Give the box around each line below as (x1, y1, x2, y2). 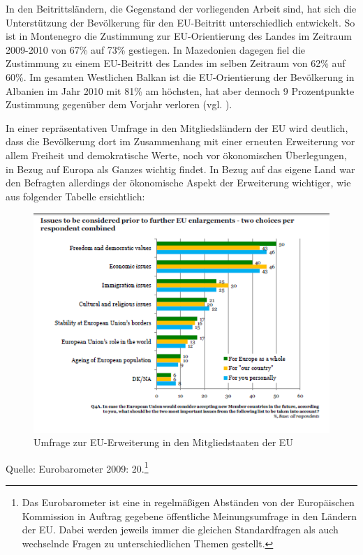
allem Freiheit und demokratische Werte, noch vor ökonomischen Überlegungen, (6, 147, 347, 162)
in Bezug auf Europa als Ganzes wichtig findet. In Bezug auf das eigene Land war (6, 161, 355, 176)
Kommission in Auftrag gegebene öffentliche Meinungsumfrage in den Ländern (22, 508, 357, 523)
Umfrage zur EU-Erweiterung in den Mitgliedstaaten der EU (34, 435, 293, 450)
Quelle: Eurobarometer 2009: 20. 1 (6, 459, 149, 475)
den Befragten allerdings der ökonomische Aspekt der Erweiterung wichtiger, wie (6, 175, 351, 190)
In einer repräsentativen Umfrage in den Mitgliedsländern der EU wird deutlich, (6, 120, 348, 135)
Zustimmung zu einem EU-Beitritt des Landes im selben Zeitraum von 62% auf (6, 56, 346, 71)
